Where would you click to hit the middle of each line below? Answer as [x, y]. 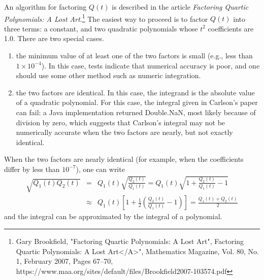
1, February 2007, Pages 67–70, [64, 261]
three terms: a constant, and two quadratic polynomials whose [101, 28]
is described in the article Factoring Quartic [180, 7]
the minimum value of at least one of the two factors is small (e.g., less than [134, 56]
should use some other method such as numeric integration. [108, 75]
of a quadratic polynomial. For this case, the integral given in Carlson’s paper [137, 102]
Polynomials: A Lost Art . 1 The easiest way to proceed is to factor [106, 18]
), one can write [100, 169]
